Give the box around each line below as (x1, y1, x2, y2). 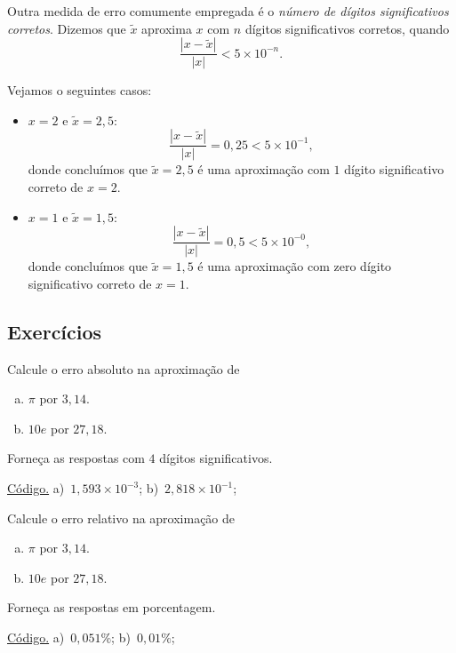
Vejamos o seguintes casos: (7, 81, 152, 100)
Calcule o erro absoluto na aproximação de (7, 359, 240, 378)
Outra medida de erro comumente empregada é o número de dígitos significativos (7, 2, 449, 20)
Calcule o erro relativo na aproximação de (7, 508, 236, 527)
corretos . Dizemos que (7, 19, 126, 37)
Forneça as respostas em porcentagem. (7, 598, 216, 617)
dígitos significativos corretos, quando (244, 19, 450, 37)
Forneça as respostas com (7, 449, 145, 467)
